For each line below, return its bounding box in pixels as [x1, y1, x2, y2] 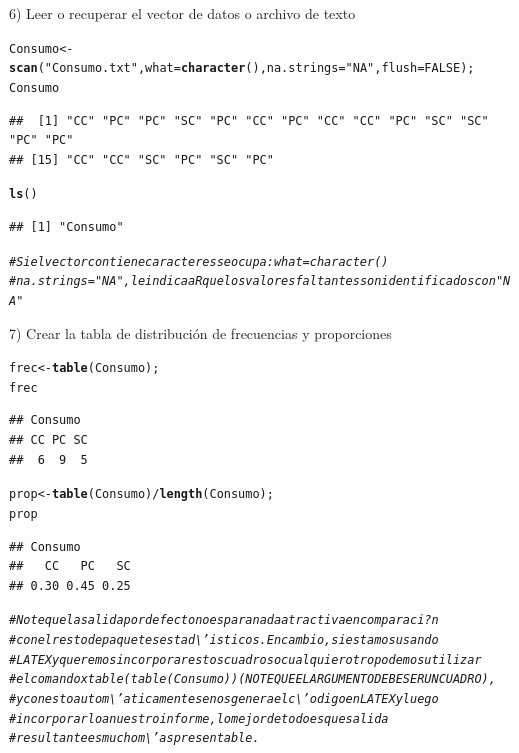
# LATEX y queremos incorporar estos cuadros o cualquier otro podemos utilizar [9, 652, 482, 667]
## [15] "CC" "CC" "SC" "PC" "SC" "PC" [9, 152, 274, 167]
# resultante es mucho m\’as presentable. [9, 731, 260, 746]
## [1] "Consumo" [9, 220, 124, 234]
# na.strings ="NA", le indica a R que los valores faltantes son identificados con [9, 274, 496, 289]
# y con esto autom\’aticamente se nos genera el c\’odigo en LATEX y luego [9, 691, 439, 706]
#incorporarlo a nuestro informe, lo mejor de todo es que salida [9, 711, 389, 726]
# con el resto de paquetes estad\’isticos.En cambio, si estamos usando [9, 633, 439, 647]
